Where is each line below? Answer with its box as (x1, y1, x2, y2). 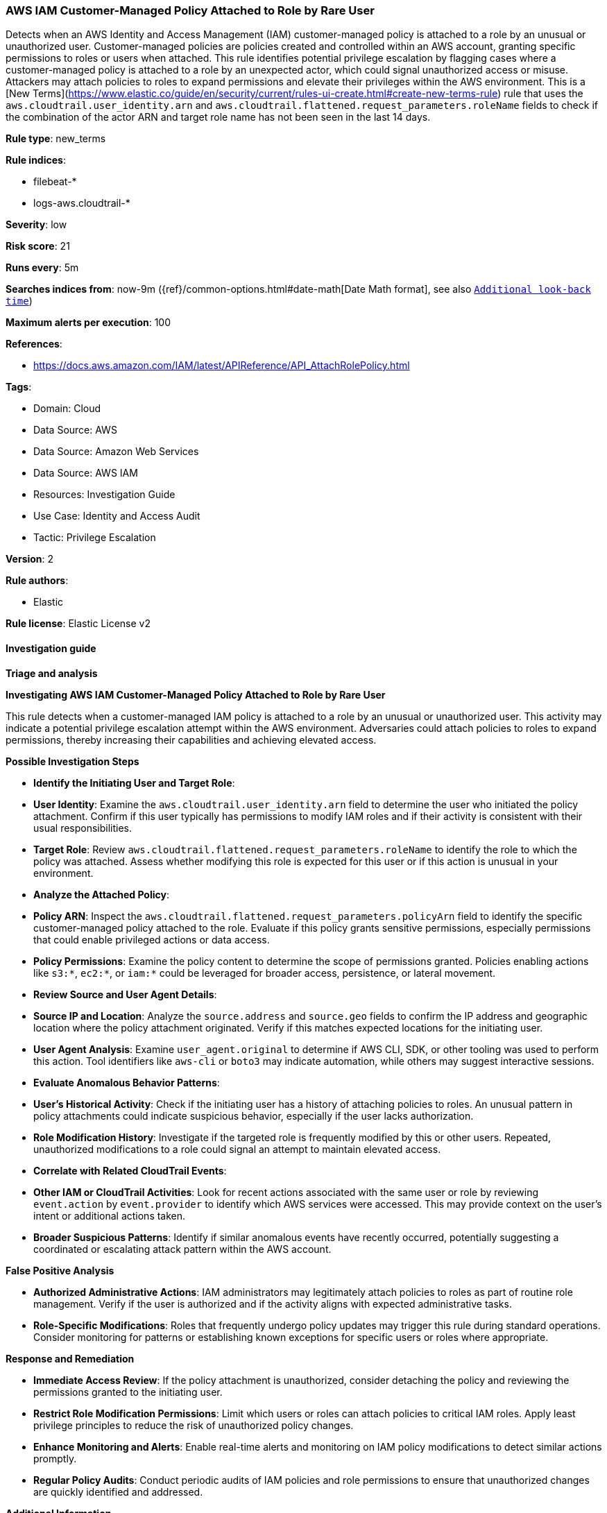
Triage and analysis (6, 667, 98, 679)
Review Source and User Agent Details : (33, 988, 217, 1000)
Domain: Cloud (33, 402, 101, 415)
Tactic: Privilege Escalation (33, 531, 156, 544)
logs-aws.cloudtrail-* (33, 197, 130, 210)
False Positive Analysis (6, 1264, 114, 1276)
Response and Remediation (6, 1352, 135, 1365)
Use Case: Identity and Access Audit (33, 510, 200, 522)
